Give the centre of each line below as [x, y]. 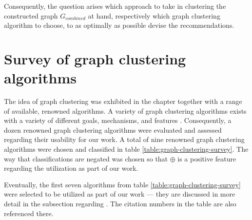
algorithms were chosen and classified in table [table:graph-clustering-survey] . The [126, 149]
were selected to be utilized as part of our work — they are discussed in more [120, 194]
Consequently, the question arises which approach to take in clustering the [115, 6]
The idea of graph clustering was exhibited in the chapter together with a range [123, 101]
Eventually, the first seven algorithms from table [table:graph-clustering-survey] [122, 184]
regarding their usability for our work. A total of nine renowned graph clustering [124, 139]
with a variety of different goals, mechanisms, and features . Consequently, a [118, 120]
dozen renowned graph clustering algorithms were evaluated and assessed [113, 130]
